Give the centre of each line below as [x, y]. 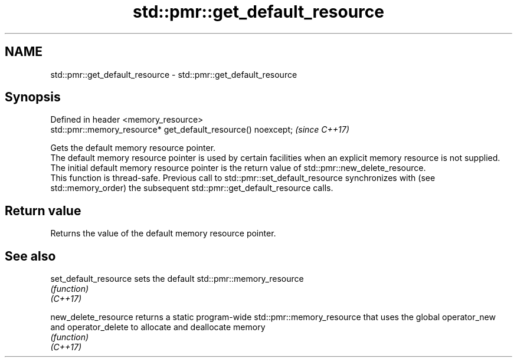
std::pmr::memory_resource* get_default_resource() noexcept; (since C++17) [200, 130]
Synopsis [33, 97]
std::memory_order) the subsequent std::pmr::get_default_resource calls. [192, 188]
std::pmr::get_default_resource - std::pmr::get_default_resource [174, 74]
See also [30, 256]
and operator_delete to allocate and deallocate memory [158, 327]
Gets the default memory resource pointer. [133, 148]
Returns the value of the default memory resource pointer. [163, 233]
